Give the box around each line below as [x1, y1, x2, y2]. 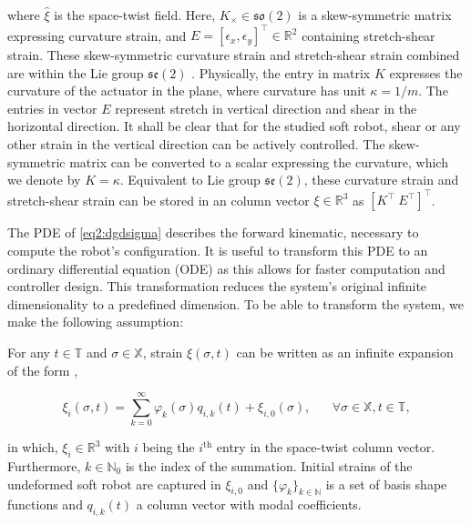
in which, [7, 438, 58, 457]
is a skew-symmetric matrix [298, 5, 452, 24]
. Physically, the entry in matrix [191, 63, 371, 82]
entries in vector [7, 98, 97, 117]
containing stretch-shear [302, 25, 435, 45]
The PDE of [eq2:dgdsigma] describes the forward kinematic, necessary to [7, 223, 419, 242]
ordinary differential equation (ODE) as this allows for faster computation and [7, 258, 445, 277]
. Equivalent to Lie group [119, 170, 261, 189]
